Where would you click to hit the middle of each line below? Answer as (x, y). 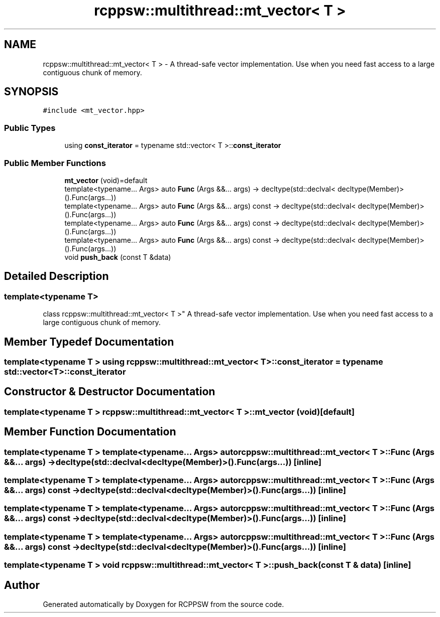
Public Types (30, 128)
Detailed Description (57, 276)
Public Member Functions (55, 163)
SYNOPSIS (31, 92)
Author (22, 585)
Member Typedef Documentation (89, 342)
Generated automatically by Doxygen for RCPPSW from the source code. (163, 604)
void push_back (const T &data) (118, 257)
